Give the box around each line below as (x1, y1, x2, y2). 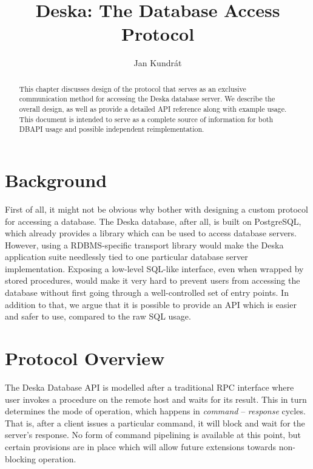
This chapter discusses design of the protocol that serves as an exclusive (19, 83, 246, 94)
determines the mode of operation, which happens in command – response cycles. (5, 405, 306, 417)
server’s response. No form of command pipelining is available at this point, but (5, 428, 301, 441)
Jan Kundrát (133, 56, 182, 69)
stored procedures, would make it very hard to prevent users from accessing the (5, 274, 300, 287)
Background (5, 167, 107, 192)
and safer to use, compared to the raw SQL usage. (5, 310, 191, 323)
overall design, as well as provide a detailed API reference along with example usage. (19, 104, 287, 114)
